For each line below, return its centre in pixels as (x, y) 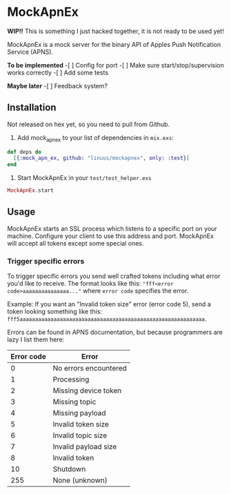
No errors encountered (90, 368)
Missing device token (87, 391)
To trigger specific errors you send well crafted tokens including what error (114, 276)
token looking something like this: (54, 312)
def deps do (24, 152)
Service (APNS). (30, 52)
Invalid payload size (85, 447)
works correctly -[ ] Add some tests (58, 72)
